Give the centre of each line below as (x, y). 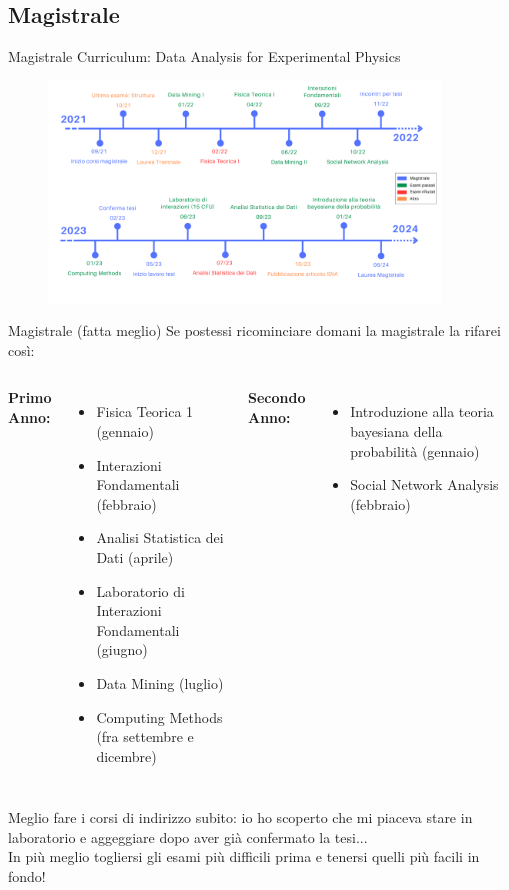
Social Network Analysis (424, 484)
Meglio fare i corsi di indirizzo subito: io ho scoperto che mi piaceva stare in (240, 817)
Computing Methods (159, 716)
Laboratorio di (140, 590)
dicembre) (126, 755)
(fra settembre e (145, 736)
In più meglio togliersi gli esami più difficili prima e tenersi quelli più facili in (244, 856)
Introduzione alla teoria (422, 411)
